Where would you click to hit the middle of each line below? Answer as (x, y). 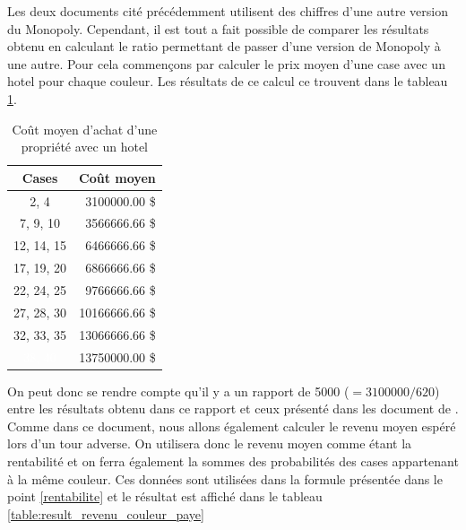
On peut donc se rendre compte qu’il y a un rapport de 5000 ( (178, 391)
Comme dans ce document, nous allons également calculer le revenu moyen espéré (232, 426)
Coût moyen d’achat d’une (85, 129)
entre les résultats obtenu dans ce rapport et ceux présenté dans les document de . (233, 408)
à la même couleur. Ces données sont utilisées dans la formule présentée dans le (225, 478)
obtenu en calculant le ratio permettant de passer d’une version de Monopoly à (224, 46)
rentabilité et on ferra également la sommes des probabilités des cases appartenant (233, 460)
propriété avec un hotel (84, 147)
